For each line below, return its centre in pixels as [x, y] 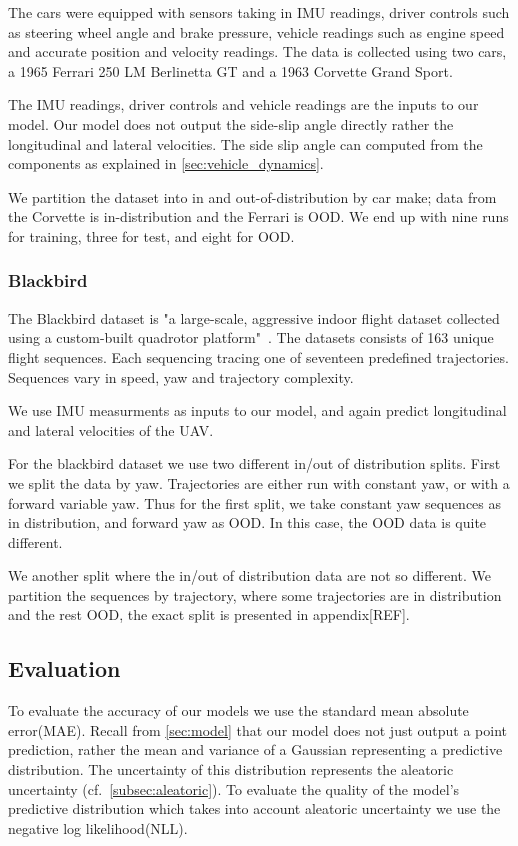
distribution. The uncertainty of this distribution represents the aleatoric [231, 769]
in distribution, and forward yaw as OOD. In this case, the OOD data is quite [247, 522]
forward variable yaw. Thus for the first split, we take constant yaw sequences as [255, 502]
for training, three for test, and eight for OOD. [151, 235]
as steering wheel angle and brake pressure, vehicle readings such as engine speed [256, 31]
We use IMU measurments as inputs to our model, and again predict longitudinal [257, 410]
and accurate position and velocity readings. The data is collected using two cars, [257, 51]
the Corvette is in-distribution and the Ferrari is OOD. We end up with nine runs [258, 216]
